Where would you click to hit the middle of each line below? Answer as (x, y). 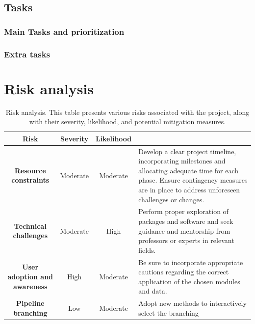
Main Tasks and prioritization (64, 31)
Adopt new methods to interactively (192, 303)
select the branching (168, 312)
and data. (153, 291)
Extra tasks (27, 54)
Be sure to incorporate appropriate (191, 262)
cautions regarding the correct (184, 272)
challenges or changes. (171, 199)
